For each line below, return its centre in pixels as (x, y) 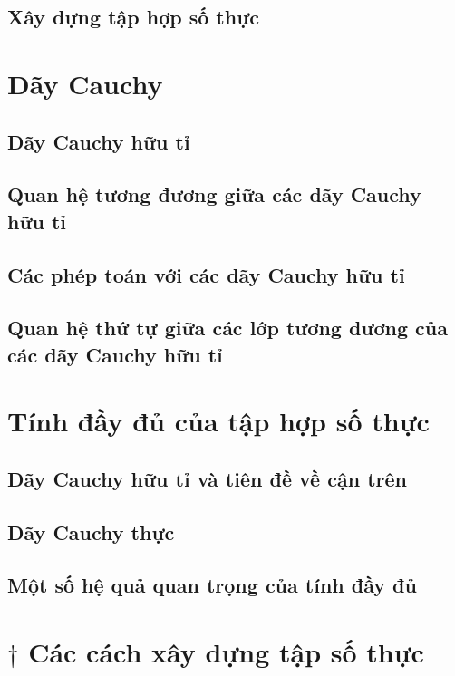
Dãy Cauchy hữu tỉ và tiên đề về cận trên (207, 478)
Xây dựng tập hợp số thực (133, 17)
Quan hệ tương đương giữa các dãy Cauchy (214, 194)
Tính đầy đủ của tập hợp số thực (218, 421)
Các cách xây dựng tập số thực (226, 651)
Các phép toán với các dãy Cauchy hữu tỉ (206, 274)
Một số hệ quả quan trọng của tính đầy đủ (212, 585)
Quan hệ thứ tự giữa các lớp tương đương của (227, 328)
